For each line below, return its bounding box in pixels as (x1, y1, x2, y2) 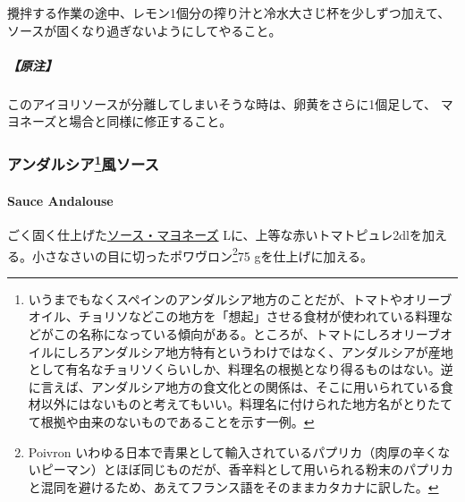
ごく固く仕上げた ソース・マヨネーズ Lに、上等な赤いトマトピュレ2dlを (7, 225, 422, 244)
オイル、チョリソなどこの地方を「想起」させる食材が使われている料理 (28, 307, 441, 326)
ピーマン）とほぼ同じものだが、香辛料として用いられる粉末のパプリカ (40, 460, 454, 479)
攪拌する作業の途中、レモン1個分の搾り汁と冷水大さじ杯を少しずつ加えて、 (7, 4, 451, 21)
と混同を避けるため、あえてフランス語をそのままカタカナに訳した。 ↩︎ (28, 477, 439, 496)
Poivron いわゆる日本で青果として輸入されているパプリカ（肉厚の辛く (28, 442, 438, 461)
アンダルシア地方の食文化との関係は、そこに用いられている (90, 377, 441, 396)
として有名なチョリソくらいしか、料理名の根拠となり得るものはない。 (28, 360, 441, 379)
